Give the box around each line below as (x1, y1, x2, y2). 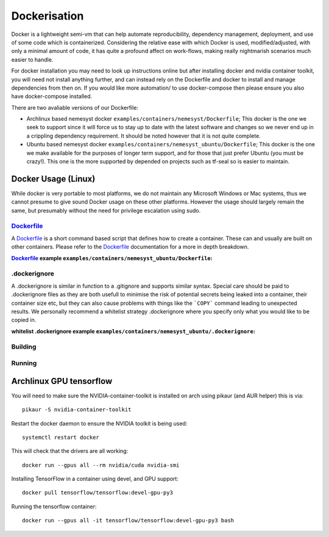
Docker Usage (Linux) (11, 174, 96, 184)
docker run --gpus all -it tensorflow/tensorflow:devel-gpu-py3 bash (22, 517, 235, 524)
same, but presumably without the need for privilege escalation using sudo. (11, 207, 201, 214)
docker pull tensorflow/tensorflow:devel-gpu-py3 (22, 489, 174, 496)
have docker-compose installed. (11, 93, 93, 100)
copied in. (11, 316, 37, 324)
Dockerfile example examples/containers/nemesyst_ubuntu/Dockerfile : (11, 254, 213, 261)
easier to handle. (11, 55, 54, 63)
